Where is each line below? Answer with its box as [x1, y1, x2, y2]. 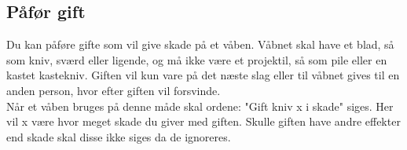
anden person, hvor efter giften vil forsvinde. [6, 82, 221, 98]
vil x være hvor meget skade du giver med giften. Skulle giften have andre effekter [6, 113, 401, 130]
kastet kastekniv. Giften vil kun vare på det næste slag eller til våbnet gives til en [6, 67, 400, 83]
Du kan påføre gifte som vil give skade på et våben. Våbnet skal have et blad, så [6, 36, 394, 53]
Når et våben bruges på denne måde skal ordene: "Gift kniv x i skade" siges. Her [6, 97, 394, 114]
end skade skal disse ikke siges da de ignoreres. [6, 128, 231, 145]
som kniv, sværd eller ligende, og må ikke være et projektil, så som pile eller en [6, 51, 387, 68]
